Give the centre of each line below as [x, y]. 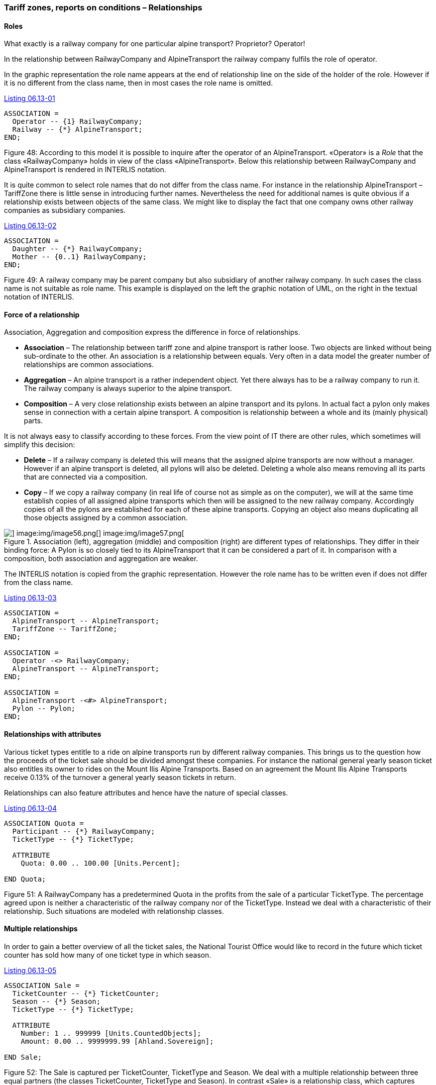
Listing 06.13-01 [30, 99]
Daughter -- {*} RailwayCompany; [77, 249]
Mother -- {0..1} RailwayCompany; [79, 257]
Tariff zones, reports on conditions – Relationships [103, 7]
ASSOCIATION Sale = [42, 985]
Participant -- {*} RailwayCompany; [84, 831]
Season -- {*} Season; [56, 1001]
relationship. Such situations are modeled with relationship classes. [114, 911]
